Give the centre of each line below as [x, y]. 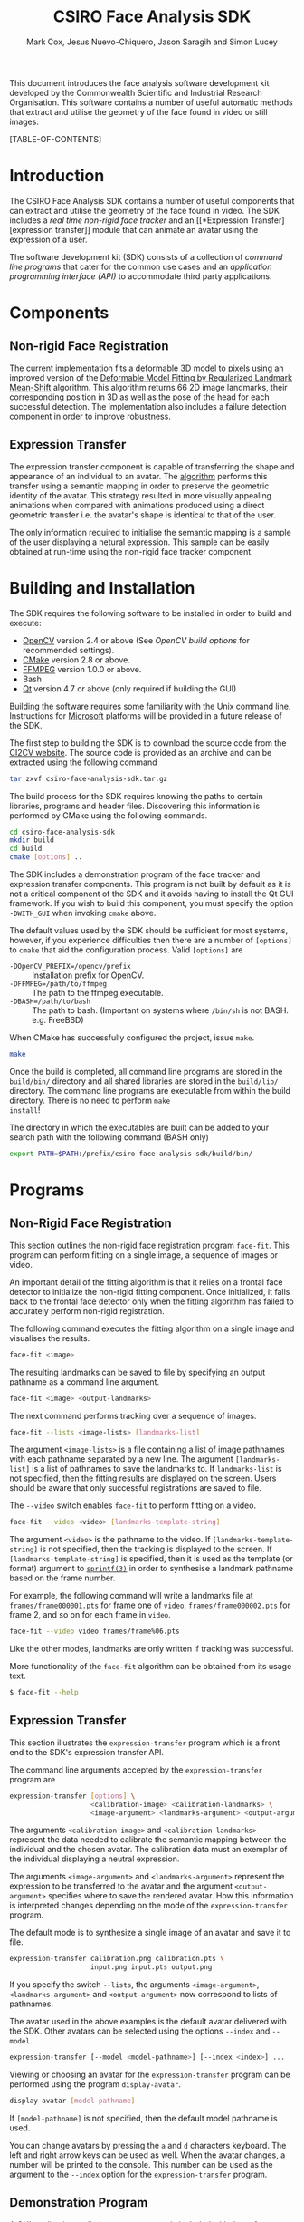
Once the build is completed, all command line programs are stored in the [146, 1071]
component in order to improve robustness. [90, 416]
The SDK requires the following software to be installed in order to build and [151, 613]
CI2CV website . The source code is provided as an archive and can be [141, 752]
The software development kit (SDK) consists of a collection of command [146, 256]
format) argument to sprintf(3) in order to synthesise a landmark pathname [152, 1569]
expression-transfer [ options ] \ [72, 1796]
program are [33, 1779]
